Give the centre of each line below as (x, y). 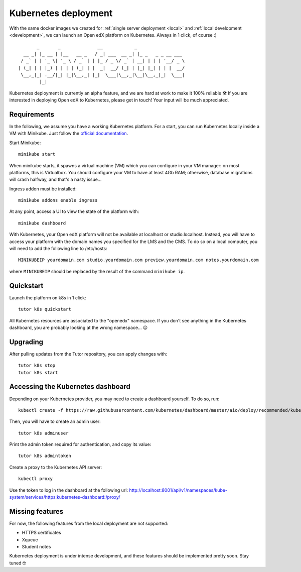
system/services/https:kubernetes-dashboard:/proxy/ (65, 497)
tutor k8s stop (37, 366)
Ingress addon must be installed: (43, 189)
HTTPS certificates (41, 533)
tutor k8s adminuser (43, 433)
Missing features (36, 511)
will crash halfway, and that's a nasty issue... (55, 180)
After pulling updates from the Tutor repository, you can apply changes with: (88, 354)
